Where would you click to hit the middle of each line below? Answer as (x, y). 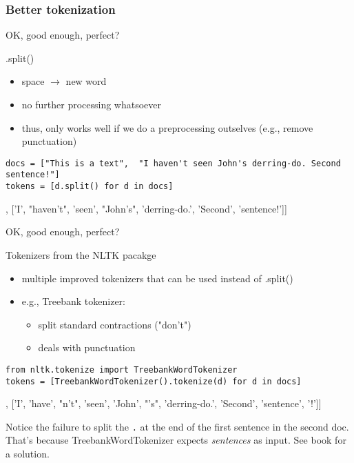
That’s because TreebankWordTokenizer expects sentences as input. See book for (176, 440)
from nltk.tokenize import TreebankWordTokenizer (122, 370)
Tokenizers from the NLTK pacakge (81, 254)
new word (86, 81)
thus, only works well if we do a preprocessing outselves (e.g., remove (167, 127)
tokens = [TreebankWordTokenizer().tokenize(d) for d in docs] (154, 381)
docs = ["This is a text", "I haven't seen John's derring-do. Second (173, 163)
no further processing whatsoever (92, 104)
